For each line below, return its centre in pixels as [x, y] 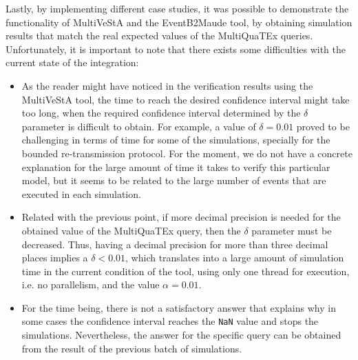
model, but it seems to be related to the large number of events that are [174, 180]
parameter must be [292, 230]
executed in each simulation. [81, 193]
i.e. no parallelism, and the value [91, 284]
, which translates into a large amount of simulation [235, 258]
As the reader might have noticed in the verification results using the [167, 85]
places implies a [55, 258]
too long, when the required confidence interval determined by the [161, 113]
